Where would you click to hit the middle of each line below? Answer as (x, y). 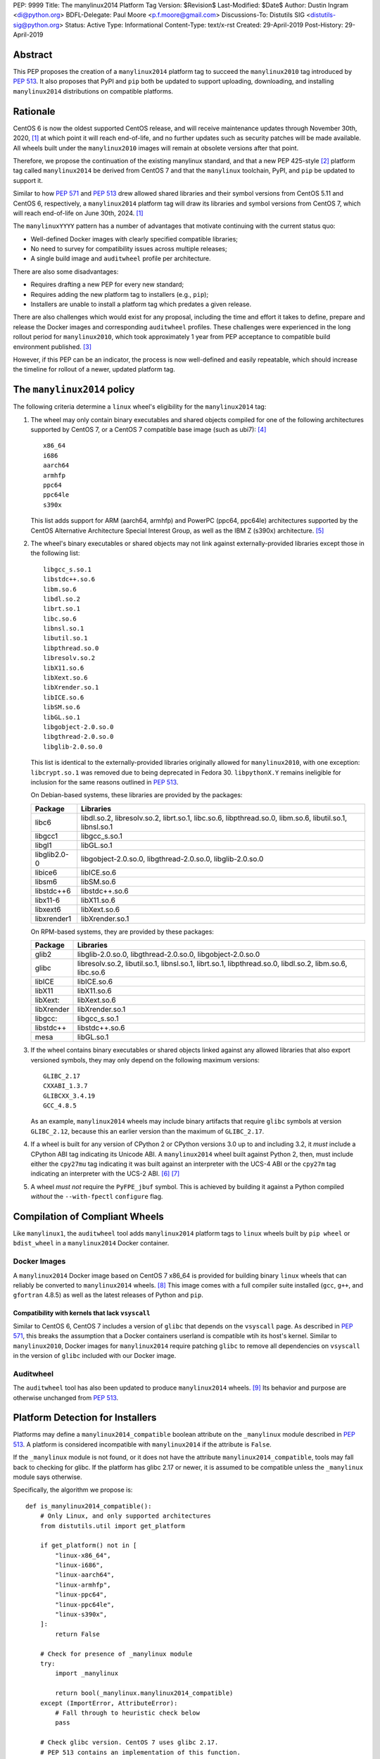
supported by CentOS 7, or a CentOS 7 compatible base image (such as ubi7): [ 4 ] (148, 430)
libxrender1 (53, 918)
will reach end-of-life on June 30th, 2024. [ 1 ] (78, 213)
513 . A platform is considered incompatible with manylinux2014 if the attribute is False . (142, 1444)
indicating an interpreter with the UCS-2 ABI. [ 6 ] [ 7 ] (105, 1174)
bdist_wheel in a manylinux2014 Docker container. (91, 1243)
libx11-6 (47, 900)
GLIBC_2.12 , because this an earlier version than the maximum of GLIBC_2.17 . (147, 1131)
